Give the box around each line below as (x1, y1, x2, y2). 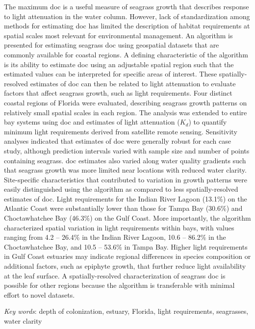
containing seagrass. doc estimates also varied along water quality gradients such (4, 155, 246, 165)
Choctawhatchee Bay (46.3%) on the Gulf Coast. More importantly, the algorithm (4, 213, 251, 223)
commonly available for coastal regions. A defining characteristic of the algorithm (4, 49, 248, 59)
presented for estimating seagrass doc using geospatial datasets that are (4, 40, 219, 50)
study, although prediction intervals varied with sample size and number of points (4, 145, 250, 155)
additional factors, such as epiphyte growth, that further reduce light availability (4, 261, 246, 271)
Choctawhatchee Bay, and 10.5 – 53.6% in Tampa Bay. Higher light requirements (4, 241, 248, 252)
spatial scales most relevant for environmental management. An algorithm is (4, 30, 233, 40)
